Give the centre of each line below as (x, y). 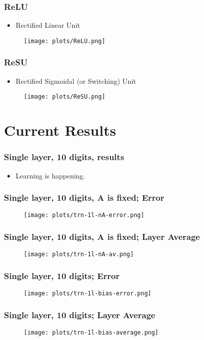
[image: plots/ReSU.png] (65, 97)
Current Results (60, 130)
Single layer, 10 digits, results (64, 157)
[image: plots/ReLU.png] (65, 41)
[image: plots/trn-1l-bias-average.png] (91, 332)
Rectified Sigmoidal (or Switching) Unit (76, 81)
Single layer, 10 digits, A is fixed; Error (84, 198)
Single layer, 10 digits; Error (62, 275)
